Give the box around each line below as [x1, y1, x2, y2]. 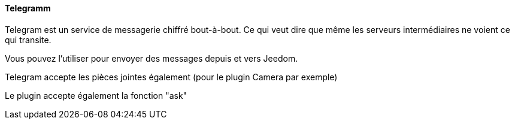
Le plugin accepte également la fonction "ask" [5, 90, 187, 101]
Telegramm [5, 3, 51, 13]
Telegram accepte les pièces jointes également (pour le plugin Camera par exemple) [5, 71, 338, 82]
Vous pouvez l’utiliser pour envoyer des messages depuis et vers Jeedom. [5, 53, 298, 63]
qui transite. [5, 34, 51, 45]
